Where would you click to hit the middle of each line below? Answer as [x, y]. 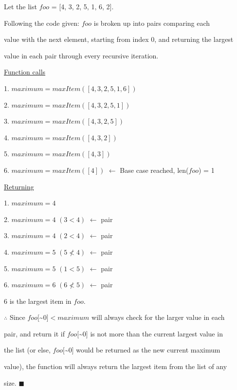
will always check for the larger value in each [158, 317]
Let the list [20, 6]
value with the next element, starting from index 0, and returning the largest [119, 39]
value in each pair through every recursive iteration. [81, 55]
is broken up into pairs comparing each [152, 23]
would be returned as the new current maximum [148, 350]
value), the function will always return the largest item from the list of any [116, 366]
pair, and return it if [34, 333]
